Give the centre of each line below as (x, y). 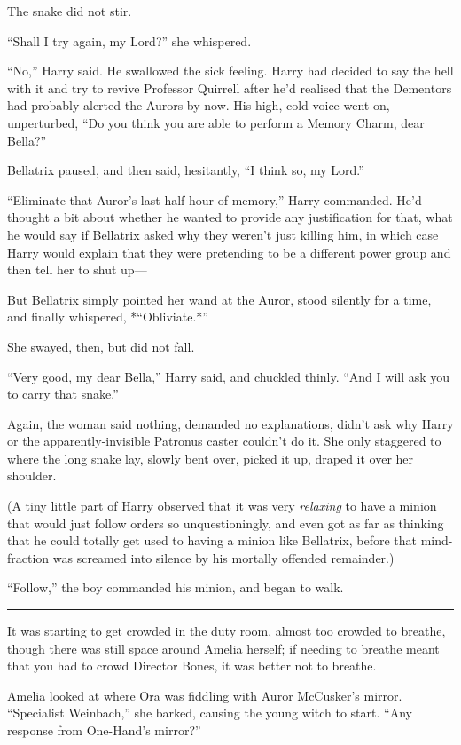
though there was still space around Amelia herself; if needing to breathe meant (223, 648)
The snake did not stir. (70, 11)
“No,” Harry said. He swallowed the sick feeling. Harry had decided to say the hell (230, 71)
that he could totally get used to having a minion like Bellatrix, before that (212, 540)
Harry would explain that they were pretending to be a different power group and (229, 252)
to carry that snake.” (63, 394)
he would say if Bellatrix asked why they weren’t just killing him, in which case (223, 234)
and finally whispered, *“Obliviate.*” (108, 317)
